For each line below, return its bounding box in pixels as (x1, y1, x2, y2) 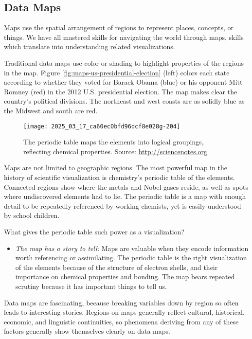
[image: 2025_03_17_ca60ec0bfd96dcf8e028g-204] (23, 123, 180, 130)
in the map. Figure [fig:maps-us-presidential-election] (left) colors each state (4, 67, 230, 77)
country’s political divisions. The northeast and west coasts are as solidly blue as (4, 96, 245, 106)
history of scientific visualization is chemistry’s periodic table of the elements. (4, 172, 235, 182)
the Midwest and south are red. (4, 105, 98, 115)
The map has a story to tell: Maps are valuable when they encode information (15, 243, 249, 253)
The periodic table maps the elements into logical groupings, (23, 137, 204, 147)
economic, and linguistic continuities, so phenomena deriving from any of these (4, 316, 239, 326)
